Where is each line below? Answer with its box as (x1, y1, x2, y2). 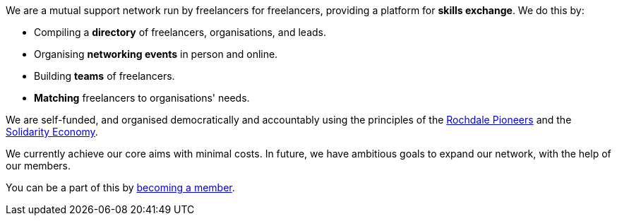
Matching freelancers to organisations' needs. (34, 92, 250, 104)
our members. (6, 160, 71, 172)
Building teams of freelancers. (34, 70, 175, 82)
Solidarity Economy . (6, 126, 98, 138)
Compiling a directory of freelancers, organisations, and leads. (34, 26, 327, 38)
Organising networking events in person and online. (34, 48, 278, 60)
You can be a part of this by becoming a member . (6, 181, 235, 193)
